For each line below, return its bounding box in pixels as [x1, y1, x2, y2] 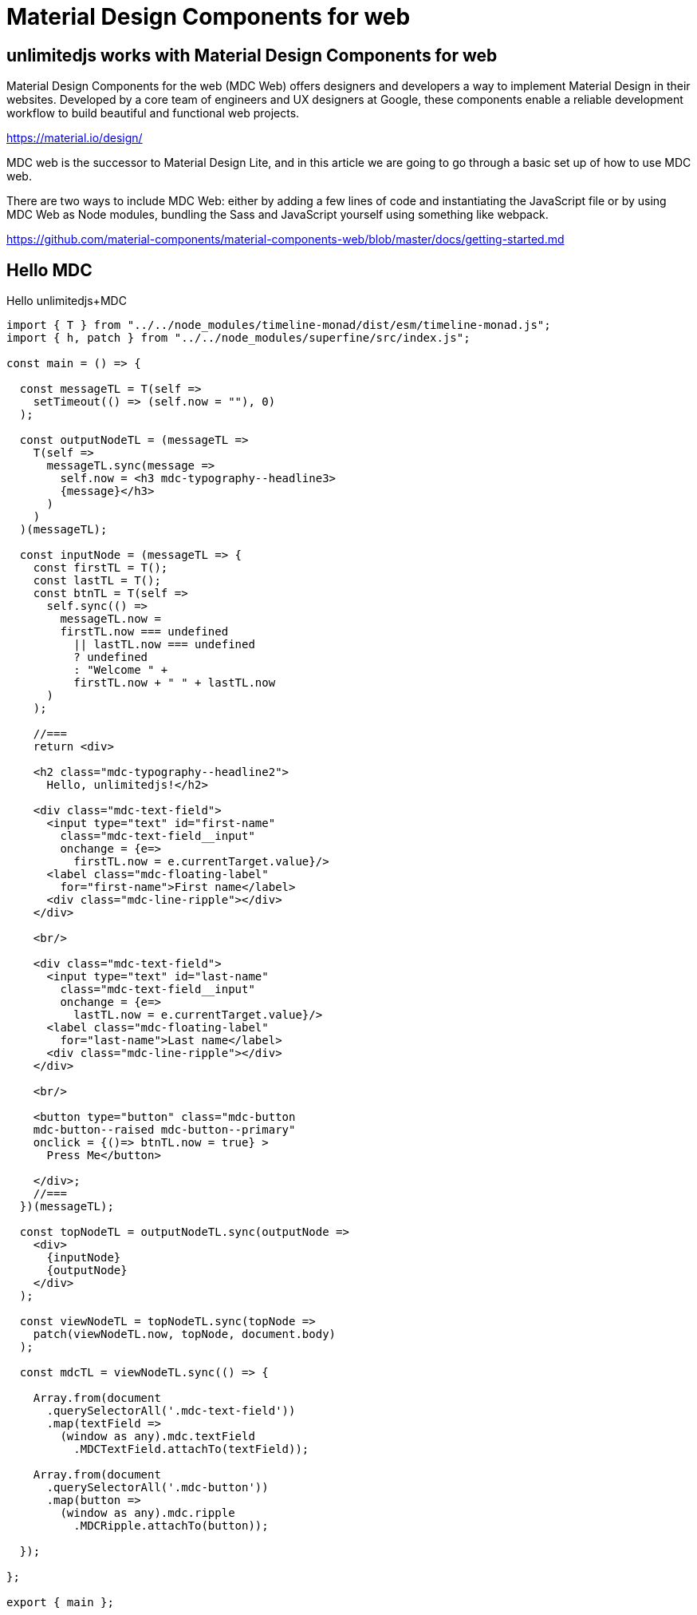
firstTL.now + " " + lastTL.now [73, 676, 276, 690]
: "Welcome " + [73, 663, 168, 677]
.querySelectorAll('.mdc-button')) [46, 1481, 269, 1494]
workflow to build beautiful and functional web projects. [6, 106, 300, 121]
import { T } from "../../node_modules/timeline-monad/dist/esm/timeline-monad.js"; [6, 319, 551, 332]
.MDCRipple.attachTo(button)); [73, 1519, 269, 1533]
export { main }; [6, 1596, 114, 1609]
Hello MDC [6, 259, 93, 280]
